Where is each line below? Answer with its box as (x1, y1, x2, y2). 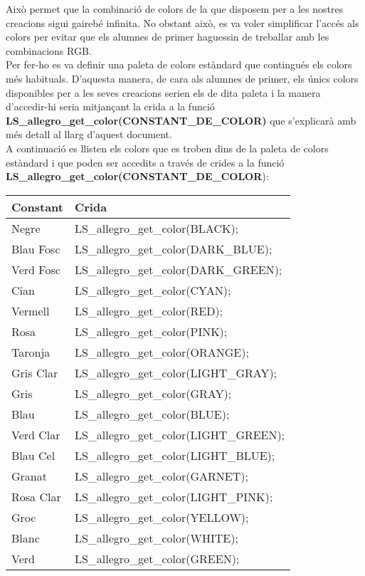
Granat (11, 467, 47, 484)
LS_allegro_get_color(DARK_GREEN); (74, 261, 282, 278)
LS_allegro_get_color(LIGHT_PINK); (74, 488, 273, 505)
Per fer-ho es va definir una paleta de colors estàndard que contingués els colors (6, 57, 352, 72)
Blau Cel (11, 446, 55, 464)
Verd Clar (11, 426, 60, 443)
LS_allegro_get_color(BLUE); (74, 405, 230, 422)
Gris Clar (11, 364, 58, 381)
